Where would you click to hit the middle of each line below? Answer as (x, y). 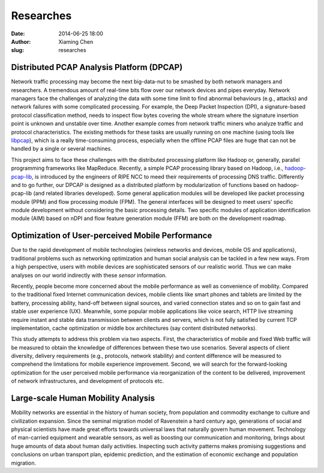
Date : (18, 34)
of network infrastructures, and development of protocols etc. (88, 381)
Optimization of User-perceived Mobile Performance (112, 236)
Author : (21, 41)
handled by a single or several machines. (61, 149)
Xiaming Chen (76, 41)
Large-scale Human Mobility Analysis (83, 398)
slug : (17, 50)
